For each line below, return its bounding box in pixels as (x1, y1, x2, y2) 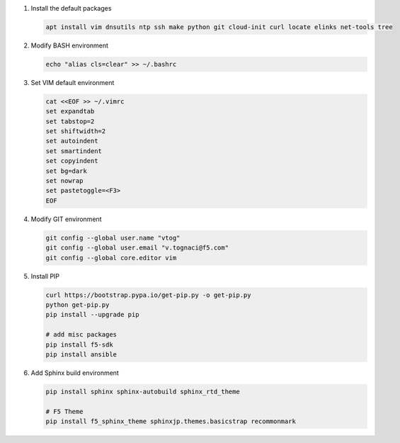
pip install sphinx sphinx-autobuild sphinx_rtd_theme (45, 387, 240, 396)
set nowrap (45, 177, 84, 185)
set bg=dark (45, 167, 88, 175)
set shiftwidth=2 (45, 128, 106, 135)
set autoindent (45, 137, 98, 145)
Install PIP (30, 271, 60, 280)
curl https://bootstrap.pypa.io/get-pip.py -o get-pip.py (45, 291, 251, 299)
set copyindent (45, 157, 98, 165)
